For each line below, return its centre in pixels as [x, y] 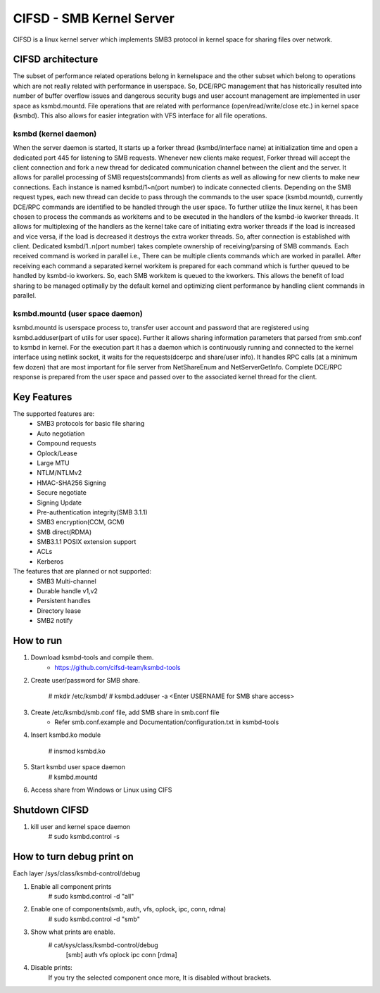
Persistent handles [64, 601]
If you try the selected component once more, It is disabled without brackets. [160, 978]
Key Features [43, 397]
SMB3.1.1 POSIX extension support [87, 542]
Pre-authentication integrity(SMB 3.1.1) [92, 512]
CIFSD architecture [56, 59]
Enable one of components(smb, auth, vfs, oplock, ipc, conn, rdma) [128, 909]
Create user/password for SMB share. [85, 680]
